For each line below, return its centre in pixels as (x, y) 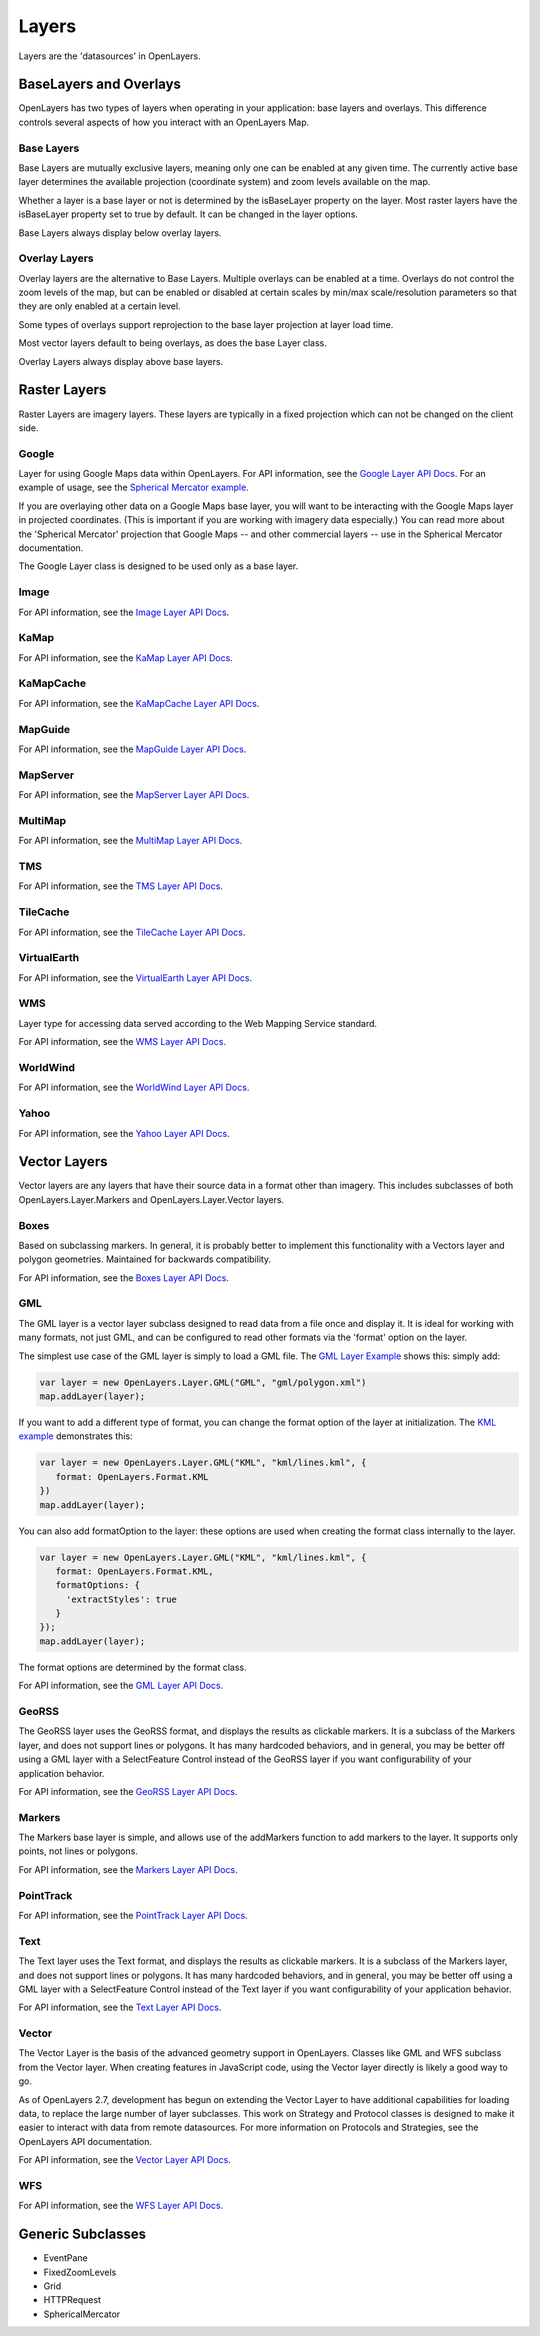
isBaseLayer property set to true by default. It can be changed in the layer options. (188, 214)
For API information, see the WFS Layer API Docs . (121, 2206)
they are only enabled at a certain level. (99, 306)
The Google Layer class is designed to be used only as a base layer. (158, 566)
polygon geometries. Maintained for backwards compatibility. (145, 1259)
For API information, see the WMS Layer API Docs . (122, 1042)
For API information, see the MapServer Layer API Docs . (134, 795)
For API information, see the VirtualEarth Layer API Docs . (135, 977)
